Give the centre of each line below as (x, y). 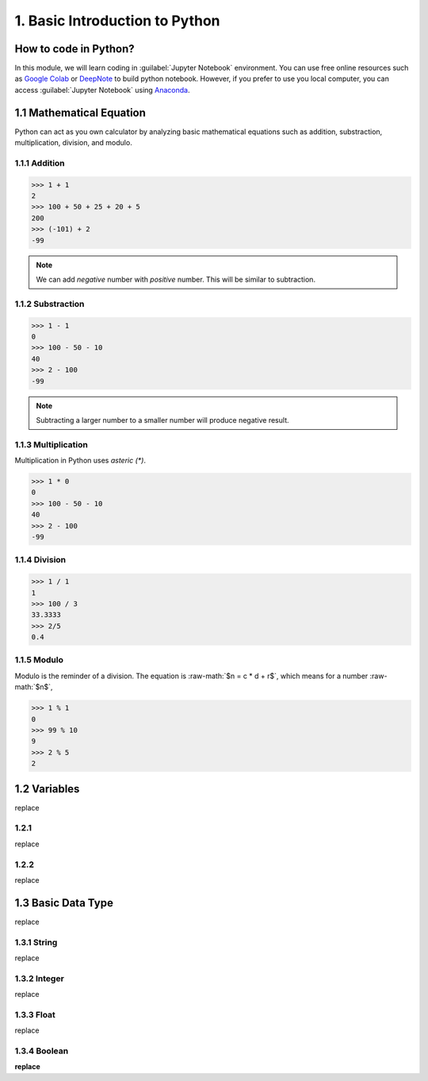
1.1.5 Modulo (39, 660)
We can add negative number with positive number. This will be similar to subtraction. (176, 280)
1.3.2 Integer (40, 978)
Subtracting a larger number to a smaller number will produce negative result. (162, 420)
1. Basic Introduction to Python (118, 21)
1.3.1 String (36, 942)
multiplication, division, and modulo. (73, 143)
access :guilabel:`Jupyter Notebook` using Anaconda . (102, 90)
